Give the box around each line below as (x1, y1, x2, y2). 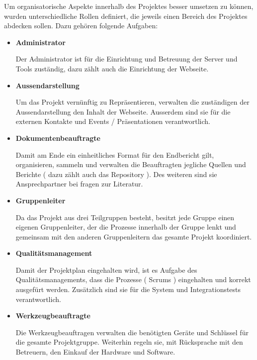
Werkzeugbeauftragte (15, 310, 91, 321)
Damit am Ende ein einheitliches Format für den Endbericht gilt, (15, 149, 214, 160)
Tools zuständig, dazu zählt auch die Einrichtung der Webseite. (15, 63, 209, 73)
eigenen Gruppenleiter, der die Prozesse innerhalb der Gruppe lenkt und (15, 222, 236, 232)
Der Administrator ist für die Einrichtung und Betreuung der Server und (15, 54, 238, 64)
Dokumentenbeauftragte (15, 132, 100, 143)
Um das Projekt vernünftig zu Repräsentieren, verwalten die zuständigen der (15, 97, 250, 107)
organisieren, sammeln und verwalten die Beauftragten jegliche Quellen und (15, 159, 246, 170)
